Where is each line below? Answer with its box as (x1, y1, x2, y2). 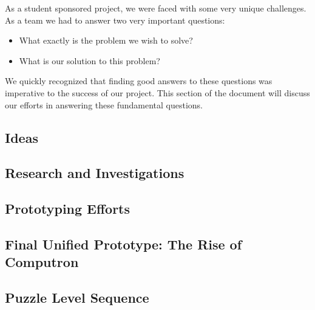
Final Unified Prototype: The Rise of (5, 234, 242, 253)
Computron (5, 252, 79, 271)
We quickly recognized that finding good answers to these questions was (5, 74, 273, 87)
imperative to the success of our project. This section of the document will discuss (5, 86, 310, 99)
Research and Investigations (5, 163, 185, 182)
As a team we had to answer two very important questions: (5, 13, 225, 26)
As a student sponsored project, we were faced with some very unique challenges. (5, 2, 307, 14)
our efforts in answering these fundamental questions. (5, 98, 203, 111)
